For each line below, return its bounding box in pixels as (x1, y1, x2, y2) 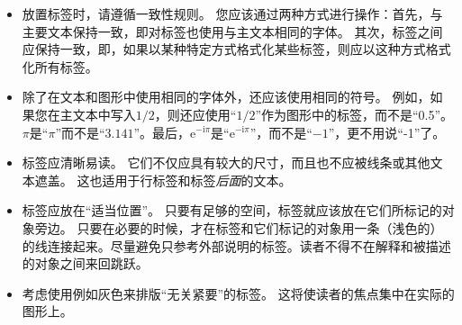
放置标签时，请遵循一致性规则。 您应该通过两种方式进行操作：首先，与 (22, 5, 443, 23)
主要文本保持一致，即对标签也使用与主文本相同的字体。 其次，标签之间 (22, 22, 443, 41)
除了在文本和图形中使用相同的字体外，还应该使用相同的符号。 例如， (22, 87, 430, 106)
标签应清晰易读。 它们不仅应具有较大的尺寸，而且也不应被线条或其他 (22, 153, 430, 172)
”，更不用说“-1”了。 (328, 122, 446, 141)
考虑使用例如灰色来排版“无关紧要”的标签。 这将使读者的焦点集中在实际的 (22, 284, 455, 302)
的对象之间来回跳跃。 (22, 254, 149, 273)
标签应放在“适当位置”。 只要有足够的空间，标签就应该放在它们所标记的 (22, 201, 442, 220)
